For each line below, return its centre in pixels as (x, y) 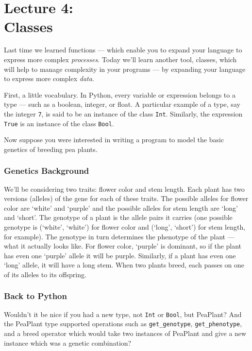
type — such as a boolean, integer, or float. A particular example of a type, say (122, 104)
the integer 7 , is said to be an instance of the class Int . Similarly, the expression (123, 113)
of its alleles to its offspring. (45, 274)
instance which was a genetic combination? (68, 343)
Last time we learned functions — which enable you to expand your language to (123, 50)
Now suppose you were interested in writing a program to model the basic (114, 140)
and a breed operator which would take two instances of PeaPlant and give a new (125, 333)
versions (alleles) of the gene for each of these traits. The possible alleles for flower (126, 198)
